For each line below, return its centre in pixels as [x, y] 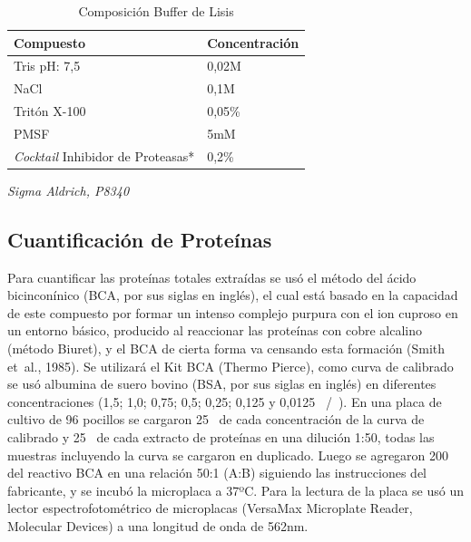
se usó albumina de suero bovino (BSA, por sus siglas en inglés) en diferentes [222, 384]
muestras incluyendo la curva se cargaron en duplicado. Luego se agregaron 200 [228, 455]
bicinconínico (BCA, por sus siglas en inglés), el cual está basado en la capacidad [233, 295]
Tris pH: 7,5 [47, 66]
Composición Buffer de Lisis [156, 11]
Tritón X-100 [50, 111]
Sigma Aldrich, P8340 [69, 190]
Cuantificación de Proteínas [140, 239]
